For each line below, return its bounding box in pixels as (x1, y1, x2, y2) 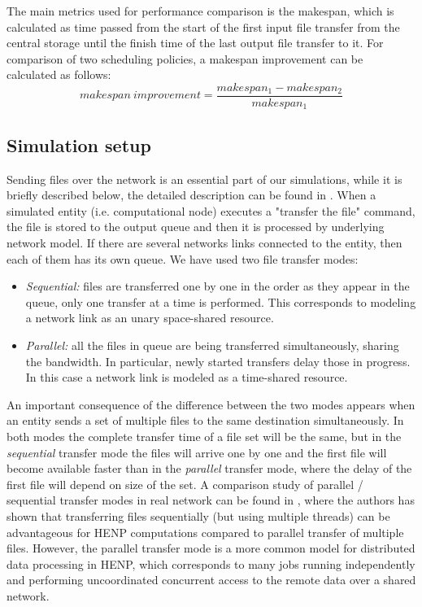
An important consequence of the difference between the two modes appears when (7, 395, 415, 413)
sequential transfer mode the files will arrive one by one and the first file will (7, 443, 387, 461)
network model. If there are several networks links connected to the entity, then (7, 234, 402, 251)
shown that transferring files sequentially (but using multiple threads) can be (7, 507, 390, 524)
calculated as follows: (7, 66, 111, 83)
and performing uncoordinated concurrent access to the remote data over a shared (7, 571, 416, 588)
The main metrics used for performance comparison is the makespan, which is (7, 2, 394, 19)
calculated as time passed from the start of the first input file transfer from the (7, 18, 400, 35)
